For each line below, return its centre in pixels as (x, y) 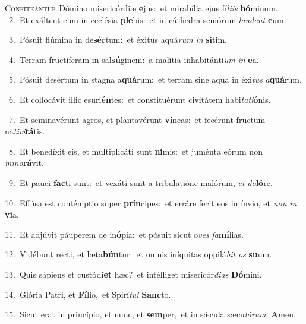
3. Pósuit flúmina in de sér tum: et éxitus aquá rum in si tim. (118, 40)
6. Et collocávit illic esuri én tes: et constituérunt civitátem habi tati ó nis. (140, 99)
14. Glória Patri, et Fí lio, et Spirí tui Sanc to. (88, 294)
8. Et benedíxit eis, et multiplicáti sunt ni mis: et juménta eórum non (135, 151)
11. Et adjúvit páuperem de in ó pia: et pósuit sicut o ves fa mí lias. (124, 234)
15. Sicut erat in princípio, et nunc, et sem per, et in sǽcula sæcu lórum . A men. (150, 314)
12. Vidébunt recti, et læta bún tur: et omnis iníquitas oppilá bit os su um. (138, 254)
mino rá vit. (24, 163)
